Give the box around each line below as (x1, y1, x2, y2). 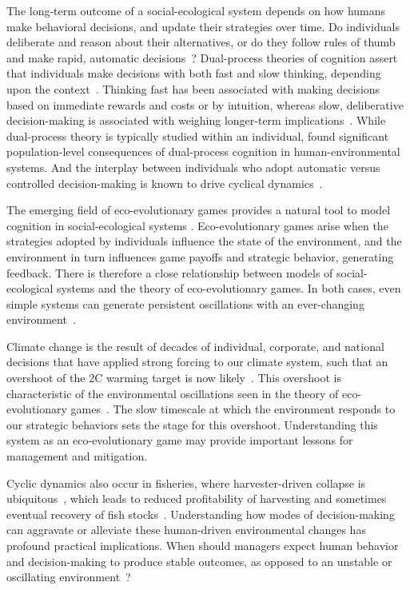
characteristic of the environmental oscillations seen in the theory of (6, 385, 339, 401)
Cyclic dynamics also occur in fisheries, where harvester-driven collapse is (6, 474, 366, 491)
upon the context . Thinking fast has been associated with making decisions (6, 80, 380, 97)
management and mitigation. (6, 448, 148, 464)
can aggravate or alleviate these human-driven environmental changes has (6, 521, 366, 538)
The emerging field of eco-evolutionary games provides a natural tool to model (6, 201, 391, 218)
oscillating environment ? (6, 568, 131, 585)
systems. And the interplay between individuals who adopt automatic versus (6, 158, 380, 175)
